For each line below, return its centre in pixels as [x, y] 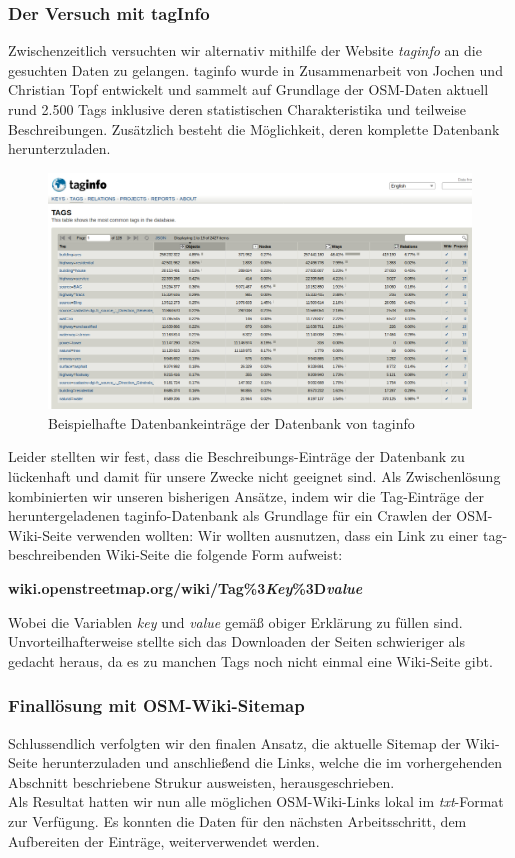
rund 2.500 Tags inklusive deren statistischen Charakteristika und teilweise [237, 109]
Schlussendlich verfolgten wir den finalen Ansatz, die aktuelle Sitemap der [234, 742]
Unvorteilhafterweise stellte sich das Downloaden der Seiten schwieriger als [236, 641]
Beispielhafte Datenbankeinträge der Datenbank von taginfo [231, 422]
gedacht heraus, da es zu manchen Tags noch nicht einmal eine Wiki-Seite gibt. [250, 660]
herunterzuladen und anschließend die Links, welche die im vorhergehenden [272, 762]
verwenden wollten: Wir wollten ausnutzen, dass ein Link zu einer [277, 534]
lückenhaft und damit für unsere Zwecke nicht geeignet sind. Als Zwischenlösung [254, 475]
